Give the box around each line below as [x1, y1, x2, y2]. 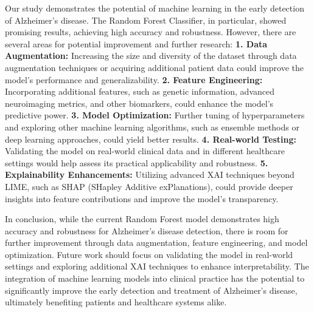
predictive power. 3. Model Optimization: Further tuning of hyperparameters [5, 109, 305, 121]
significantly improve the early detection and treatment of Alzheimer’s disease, [5, 283, 298, 296]
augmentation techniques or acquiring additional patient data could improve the [5, 61, 304, 73]
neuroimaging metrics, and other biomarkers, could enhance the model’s [5, 97, 274, 109]
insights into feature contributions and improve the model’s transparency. [5, 192, 279, 205]
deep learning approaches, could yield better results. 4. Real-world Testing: [5, 132, 296, 145]
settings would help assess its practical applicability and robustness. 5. [5, 156, 268, 169]
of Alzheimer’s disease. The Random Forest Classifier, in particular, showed [5, 13, 287, 26]
